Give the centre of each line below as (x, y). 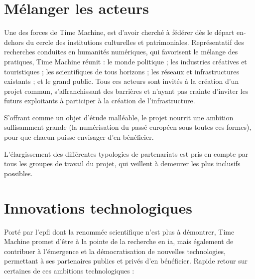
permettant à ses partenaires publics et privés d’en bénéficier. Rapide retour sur (126, 261)
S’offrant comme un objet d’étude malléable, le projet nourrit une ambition (119, 117)
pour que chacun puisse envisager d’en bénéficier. (79, 137)
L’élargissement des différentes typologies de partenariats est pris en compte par (126, 153)
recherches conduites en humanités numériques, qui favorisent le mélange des (121, 52)
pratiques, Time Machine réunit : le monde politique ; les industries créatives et (126, 61)
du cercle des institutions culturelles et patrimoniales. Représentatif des (135, 42)
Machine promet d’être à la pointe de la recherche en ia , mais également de (119, 241)
